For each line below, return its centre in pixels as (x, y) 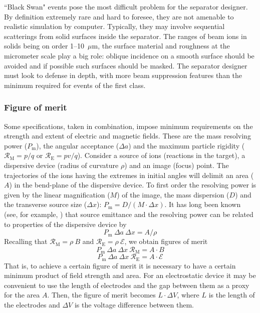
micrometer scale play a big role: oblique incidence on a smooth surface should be (129, 55)
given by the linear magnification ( (57, 194)
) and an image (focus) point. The (177, 165)
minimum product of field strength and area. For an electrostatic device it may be (130, 275)
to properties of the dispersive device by (65, 224)
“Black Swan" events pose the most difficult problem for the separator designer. (126, 6)
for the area (22, 295)
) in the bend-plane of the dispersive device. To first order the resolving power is (133, 185)
